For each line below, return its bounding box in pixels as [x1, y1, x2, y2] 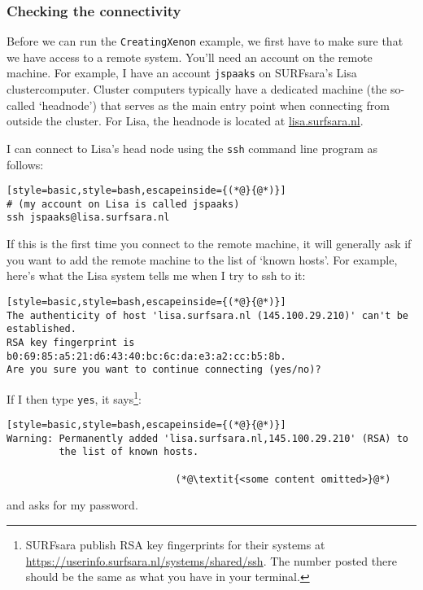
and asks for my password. [7, 496, 138, 514]
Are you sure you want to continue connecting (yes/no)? [7, 364, 321, 376]
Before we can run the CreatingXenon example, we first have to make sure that [7, 33, 403, 50]
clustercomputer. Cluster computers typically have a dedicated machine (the [7, 81, 387, 98]
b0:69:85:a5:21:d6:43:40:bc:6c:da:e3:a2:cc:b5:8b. [7, 350, 286, 362]
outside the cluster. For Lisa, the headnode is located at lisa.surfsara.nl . [7, 112, 364, 129]
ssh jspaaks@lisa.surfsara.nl [7, 212, 170, 224]
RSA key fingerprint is [7, 336, 135, 348]
